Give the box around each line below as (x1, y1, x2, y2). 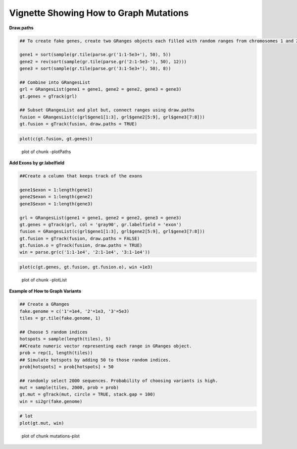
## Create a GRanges (19, 301, 69, 307)
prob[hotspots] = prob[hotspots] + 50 (19, 364, 114, 369)
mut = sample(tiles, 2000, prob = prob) (19, 385, 119, 391)
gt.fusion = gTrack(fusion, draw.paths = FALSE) (19, 235, 140, 241)
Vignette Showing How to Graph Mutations (9, 7, 189, 18)
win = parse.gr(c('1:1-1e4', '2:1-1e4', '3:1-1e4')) (19, 249, 150, 255)
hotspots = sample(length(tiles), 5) (19, 336, 111, 342)
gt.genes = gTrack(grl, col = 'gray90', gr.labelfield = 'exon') (19, 222, 182, 227)
